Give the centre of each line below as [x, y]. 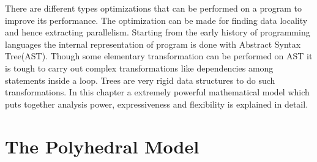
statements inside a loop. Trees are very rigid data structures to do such [140, 80]
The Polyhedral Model [102, 146]
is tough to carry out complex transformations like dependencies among [139, 68]
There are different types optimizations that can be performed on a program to [153, 8]
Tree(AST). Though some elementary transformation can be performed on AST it [159, 56]
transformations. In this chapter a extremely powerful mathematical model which [157, 92]
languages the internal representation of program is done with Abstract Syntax [153, 44]
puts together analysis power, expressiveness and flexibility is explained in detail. [157, 104]
